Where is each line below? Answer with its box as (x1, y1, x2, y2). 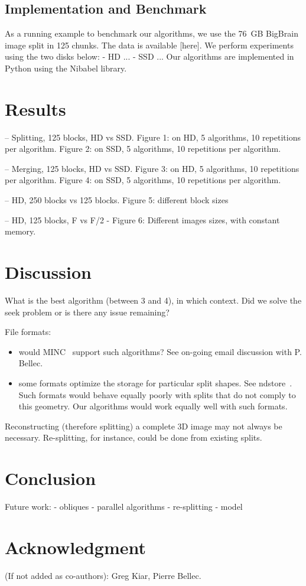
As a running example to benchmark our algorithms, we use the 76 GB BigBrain (5, 27, 298, 40)
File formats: (5, 325, 51, 338)
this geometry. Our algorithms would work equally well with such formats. (18, 400, 288, 412)
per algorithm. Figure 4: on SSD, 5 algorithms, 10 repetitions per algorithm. (5, 174, 281, 186)
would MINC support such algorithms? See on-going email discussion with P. (18, 345, 302, 357)
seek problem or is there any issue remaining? (5, 305, 170, 318)
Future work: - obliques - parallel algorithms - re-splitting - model (5, 500, 243, 513)
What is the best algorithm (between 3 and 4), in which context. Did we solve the (5, 294, 302, 306)
